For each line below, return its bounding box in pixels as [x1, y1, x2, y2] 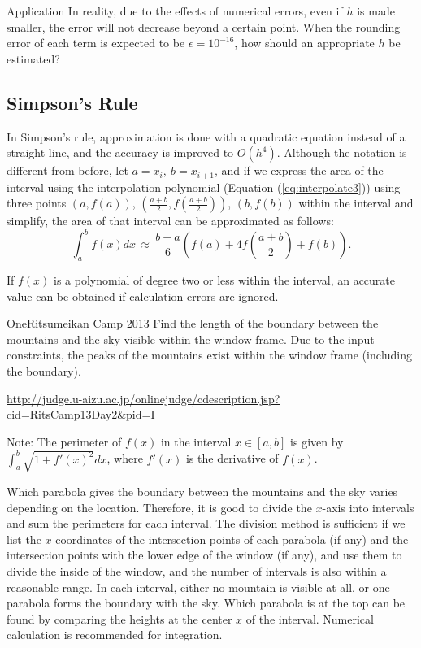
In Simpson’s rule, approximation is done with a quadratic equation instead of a [7, 128, 406, 145]
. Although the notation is [276, 144, 407, 161]
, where [106, 450, 143, 467]
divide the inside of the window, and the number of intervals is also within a [7, 562, 387, 579]
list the [7, 530, 41, 547]
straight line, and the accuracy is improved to [7, 144, 234, 161]
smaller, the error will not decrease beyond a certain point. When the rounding [7, 18, 401, 35]
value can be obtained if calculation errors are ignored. [7, 287, 279, 304]
